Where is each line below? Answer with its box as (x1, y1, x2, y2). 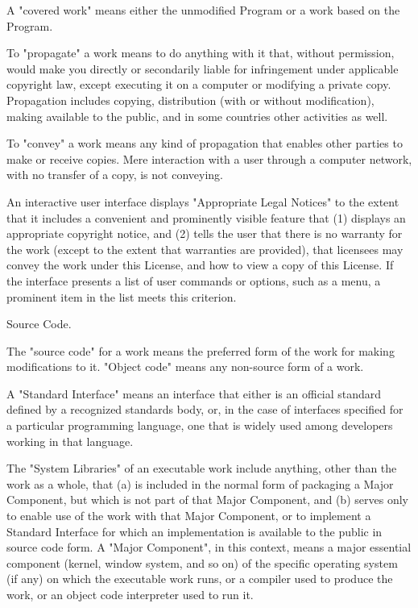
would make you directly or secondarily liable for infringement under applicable (6, 60, 399, 77)
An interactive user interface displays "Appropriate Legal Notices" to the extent (6, 193, 399, 210)
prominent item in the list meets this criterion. (6, 288, 237, 305)
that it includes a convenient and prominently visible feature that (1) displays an (6, 209, 406, 226)
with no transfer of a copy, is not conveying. (6, 166, 223, 183)
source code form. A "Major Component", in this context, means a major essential (6, 539, 412, 556)
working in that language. (6, 432, 134, 449)
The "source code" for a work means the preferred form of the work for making (6, 342, 395, 359)
